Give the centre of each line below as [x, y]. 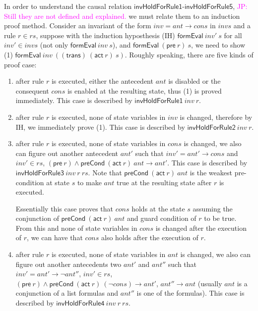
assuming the [213, 208]
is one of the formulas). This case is [191, 293]
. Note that [105, 172]
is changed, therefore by [216, 117]
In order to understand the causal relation [68, 6]
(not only [54, 45]
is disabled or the [194, 81]
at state [58, 182]
